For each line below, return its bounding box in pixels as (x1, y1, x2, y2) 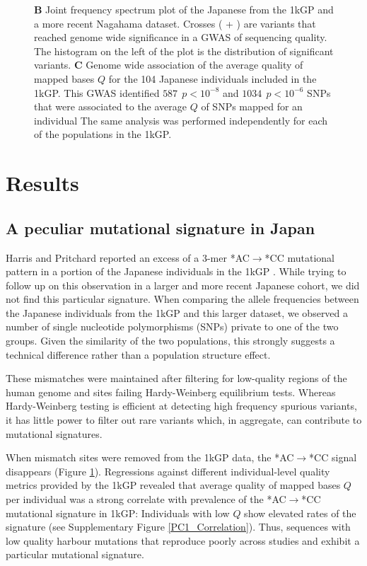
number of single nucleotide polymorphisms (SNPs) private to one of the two (6, 319, 339, 334)
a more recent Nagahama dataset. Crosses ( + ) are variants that (34, 16, 316, 30)
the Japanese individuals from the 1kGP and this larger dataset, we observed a (6, 305, 349, 320)
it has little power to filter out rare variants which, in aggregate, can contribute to (6, 412, 362, 427)
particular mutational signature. (6, 547, 144, 562)
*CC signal (309, 450, 357, 465)
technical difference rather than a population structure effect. (6, 347, 271, 362)
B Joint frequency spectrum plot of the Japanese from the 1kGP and (34, 2, 334, 16)
